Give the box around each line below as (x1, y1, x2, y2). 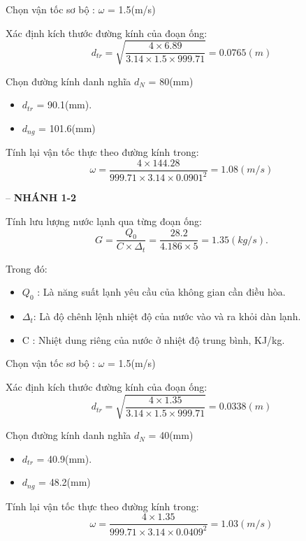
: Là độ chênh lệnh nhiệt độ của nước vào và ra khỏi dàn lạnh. (33, 309, 301, 324)
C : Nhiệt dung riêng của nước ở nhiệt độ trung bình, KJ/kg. (22, 332, 285, 347)
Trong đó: (6, 261, 48, 275)
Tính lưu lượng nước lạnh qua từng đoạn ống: (6, 213, 202, 228)
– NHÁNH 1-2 (6, 190, 77, 205)
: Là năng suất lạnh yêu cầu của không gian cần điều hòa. (37, 284, 286, 299)
